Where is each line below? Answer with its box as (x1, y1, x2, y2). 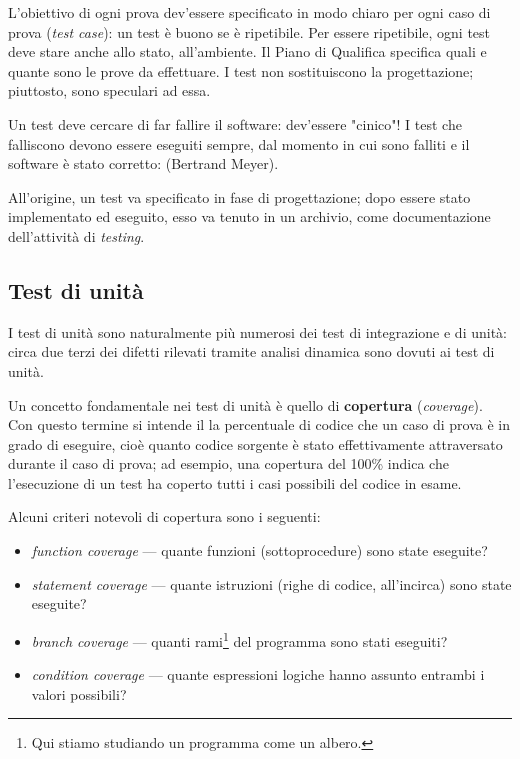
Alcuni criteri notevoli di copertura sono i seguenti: (8, 506, 321, 527)
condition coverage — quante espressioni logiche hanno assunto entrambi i (31, 664, 485, 685)
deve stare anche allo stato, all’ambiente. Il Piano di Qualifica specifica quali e (8, 41, 487, 62)
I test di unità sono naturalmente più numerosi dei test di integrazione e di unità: (8, 321, 507, 342)
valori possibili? (31, 683, 127, 704)
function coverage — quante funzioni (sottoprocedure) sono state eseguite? (31, 540, 488, 561)
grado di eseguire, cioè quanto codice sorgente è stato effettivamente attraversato (8, 433, 503, 454)
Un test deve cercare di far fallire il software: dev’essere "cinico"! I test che (8, 113, 462, 134)
